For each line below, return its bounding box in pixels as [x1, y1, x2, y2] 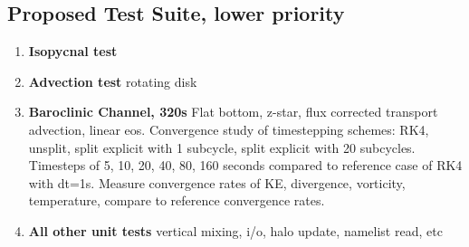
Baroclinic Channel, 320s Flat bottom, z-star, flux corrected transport [28, 102, 438, 121]
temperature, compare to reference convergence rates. [28, 191, 325, 210]
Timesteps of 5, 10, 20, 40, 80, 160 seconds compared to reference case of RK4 [28, 156, 463, 175]
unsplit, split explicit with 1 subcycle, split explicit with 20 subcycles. [28, 138, 416, 157]
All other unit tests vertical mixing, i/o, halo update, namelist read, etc [28, 221, 443, 240]
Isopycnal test [28, 42, 118, 61]
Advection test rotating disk [28, 71, 197, 90]
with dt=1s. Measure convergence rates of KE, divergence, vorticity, [28, 173, 406, 192]
